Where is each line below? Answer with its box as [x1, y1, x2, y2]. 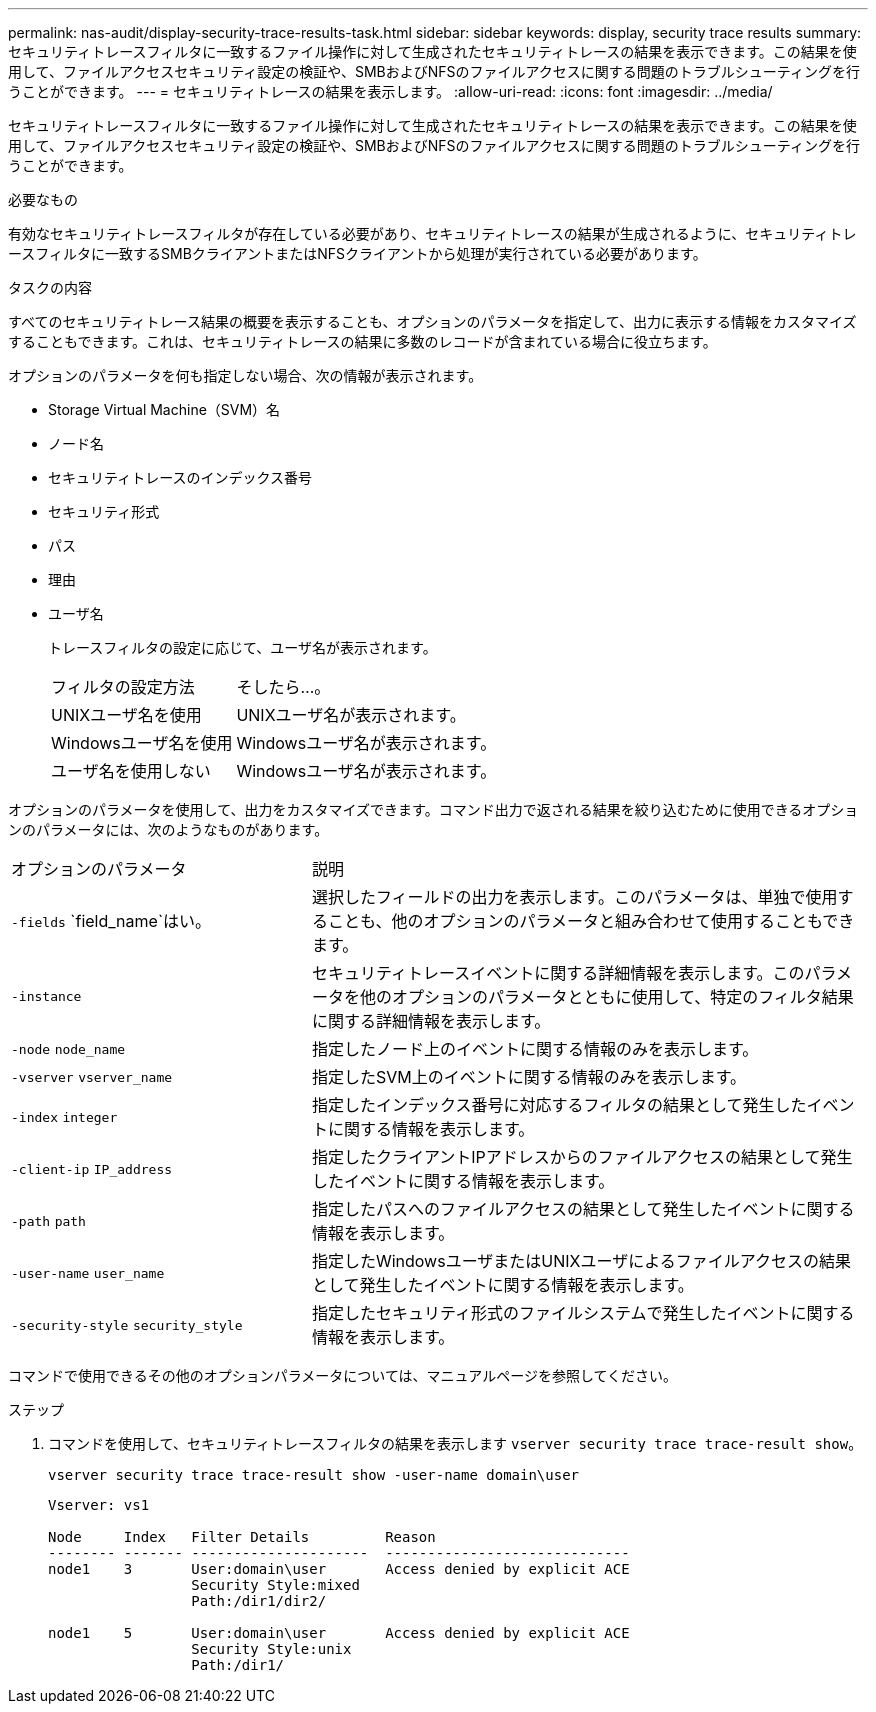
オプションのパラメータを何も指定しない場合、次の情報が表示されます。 [8, 367, 483, 384]
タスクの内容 [8, 279, 92, 296]
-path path [11, 1214, 86, 1229]
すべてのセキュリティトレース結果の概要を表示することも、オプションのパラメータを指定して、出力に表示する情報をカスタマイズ [8, 313, 857, 330]
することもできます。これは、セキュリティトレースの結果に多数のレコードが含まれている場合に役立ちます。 [8, 333, 717, 350]
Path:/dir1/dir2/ [191, 1593, 327, 1609]
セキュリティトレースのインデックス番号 [48, 469, 313, 486]
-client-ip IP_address [11, 1162, 173, 1177]
